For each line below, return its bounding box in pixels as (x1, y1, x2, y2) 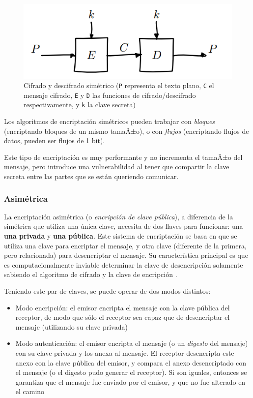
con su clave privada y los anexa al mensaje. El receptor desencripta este (15, 348, 234, 358)
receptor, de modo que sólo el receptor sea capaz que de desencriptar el (15, 312, 230, 322)
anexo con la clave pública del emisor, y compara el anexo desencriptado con (15, 357, 247, 367)
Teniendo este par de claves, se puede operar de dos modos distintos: (4, 286, 211, 296)
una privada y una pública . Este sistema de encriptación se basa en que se (4, 231, 237, 241)
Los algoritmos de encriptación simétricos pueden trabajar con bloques (4, 116, 215, 126)
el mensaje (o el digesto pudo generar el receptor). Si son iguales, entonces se (15, 367, 247, 377)
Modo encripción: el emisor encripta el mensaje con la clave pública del (15, 302, 230, 312)
